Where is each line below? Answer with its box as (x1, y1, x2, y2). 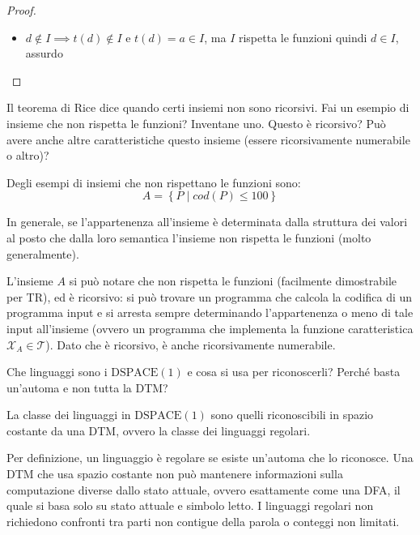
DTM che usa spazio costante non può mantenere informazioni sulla (6, 465, 343, 482)
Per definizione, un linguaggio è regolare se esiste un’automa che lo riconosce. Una (6, 449, 414, 466)
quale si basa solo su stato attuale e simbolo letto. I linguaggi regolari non (6, 497, 374, 514)
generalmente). (6, 245, 79, 262)
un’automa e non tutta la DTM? (6, 379, 168, 396)
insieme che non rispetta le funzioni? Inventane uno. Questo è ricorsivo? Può (6, 114, 386, 131)
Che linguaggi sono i (6, 363, 108, 380)
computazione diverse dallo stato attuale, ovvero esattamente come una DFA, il (6, 481, 401, 498)
